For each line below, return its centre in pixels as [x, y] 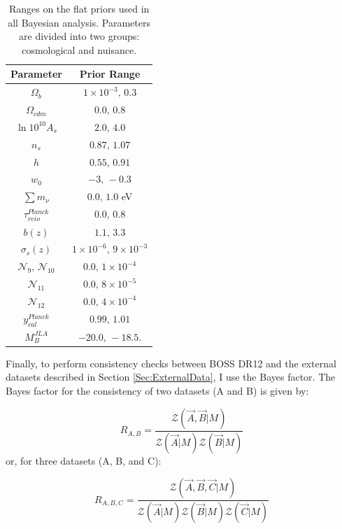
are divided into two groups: [79, 36]
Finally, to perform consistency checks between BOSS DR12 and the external [171, 363]
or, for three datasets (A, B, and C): [84, 460]
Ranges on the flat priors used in [79, 8]
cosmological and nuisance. [79, 49]
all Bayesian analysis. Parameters [79, 22]
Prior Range [110, 74]
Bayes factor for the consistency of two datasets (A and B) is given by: [157, 391]
